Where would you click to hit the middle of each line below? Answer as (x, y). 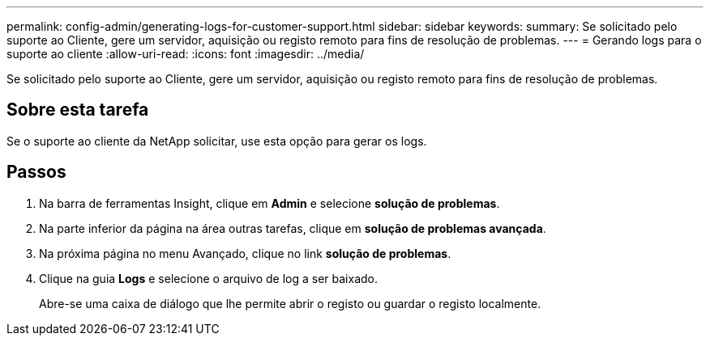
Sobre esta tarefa (78, 110)
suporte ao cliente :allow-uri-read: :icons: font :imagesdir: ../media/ (186, 54)
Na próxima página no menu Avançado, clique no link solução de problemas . (245, 253)
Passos (36, 172)
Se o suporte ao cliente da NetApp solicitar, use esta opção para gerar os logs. (217, 141)
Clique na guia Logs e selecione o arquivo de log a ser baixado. (208, 278)
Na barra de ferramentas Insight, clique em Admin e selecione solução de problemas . (269, 203)
